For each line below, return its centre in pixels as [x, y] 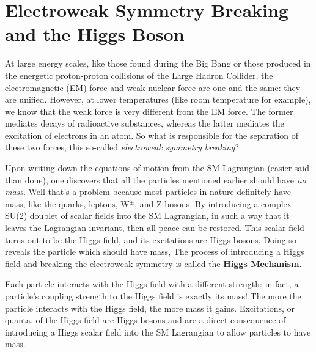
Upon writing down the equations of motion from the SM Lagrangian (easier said [157, 168]
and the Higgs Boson [95, 34]
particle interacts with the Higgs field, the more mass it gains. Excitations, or [150, 308]
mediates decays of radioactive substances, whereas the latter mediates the [145, 123]
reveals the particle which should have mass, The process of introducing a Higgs [155, 251]
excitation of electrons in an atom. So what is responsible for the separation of [152, 135]
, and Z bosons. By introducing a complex [213, 203]
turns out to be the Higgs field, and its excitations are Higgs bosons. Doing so [151, 239]
